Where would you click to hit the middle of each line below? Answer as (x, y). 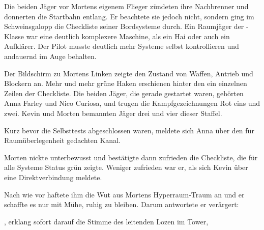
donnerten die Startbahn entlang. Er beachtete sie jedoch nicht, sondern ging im (129, 16)
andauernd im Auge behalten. (50, 56)
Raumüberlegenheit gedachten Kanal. (62, 140)
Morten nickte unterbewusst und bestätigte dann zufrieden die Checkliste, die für (131, 157)
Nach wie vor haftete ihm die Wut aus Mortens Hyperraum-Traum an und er (124, 194)
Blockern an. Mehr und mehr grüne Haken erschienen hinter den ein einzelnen (126, 83)
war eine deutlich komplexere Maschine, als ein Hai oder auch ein (128, 36)
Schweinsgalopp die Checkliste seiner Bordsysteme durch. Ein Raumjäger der (124, 26)
